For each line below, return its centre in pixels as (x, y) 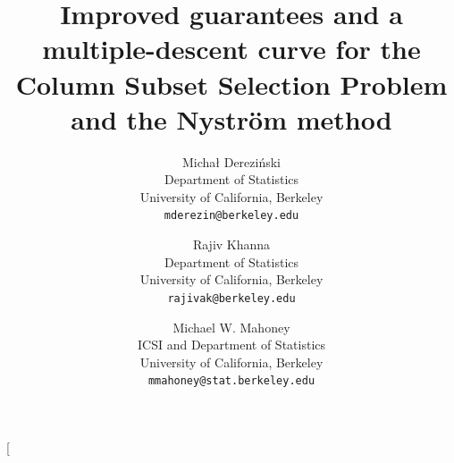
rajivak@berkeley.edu (231, 298)
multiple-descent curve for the (231, 49)
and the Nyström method (231, 118)
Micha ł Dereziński (231, 161)
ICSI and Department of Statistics (231, 345)
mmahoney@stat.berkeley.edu (231, 381)
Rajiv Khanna (231, 244)
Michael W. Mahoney (231, 327)
